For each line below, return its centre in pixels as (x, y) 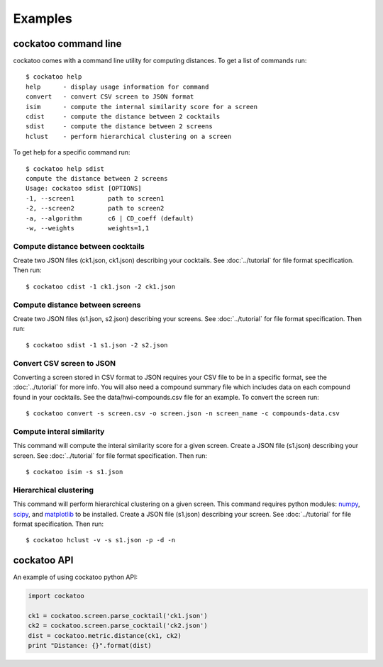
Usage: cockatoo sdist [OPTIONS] (84, 189)
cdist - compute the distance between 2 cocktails (123, 117)
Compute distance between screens (77, 305)
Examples (43, 18)
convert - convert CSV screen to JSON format (110, 97)
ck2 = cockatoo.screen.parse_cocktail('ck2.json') (118, 626)
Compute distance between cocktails (79, 246)
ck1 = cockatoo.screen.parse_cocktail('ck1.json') (118, 616)
